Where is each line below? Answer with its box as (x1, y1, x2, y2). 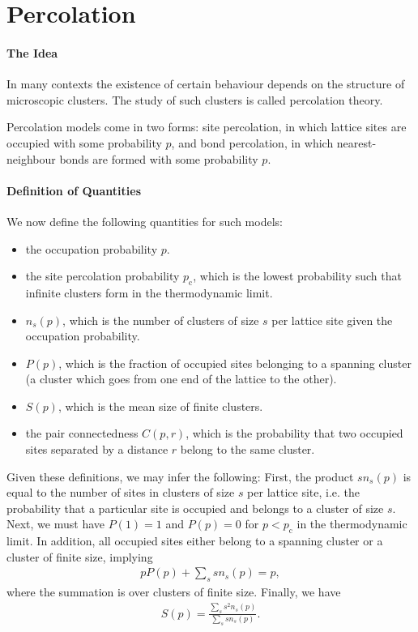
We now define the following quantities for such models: (6, 212, 283, 229)
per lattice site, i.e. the (247, 484, 360, 501)
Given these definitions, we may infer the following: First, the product (6, 468, 354, 485)
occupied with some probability (6, 134, 162, 151)
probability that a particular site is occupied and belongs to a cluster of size (6, 499, 384, 516)
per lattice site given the (271, 311, 393, 328)
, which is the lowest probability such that (193, 267, 402, 284)
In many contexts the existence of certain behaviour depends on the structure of (6, 75, 405, 92)
